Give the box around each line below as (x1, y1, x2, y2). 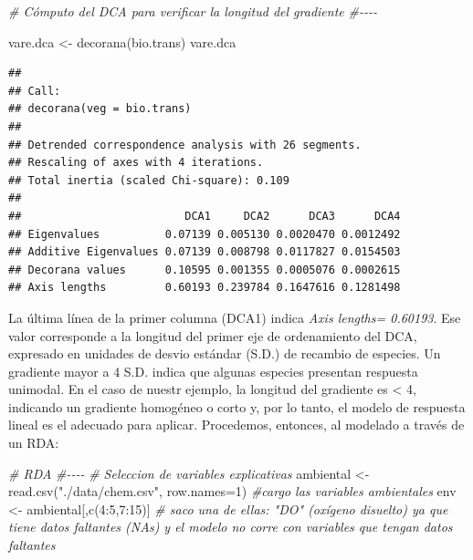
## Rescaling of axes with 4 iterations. (8, 156, 264, 170)
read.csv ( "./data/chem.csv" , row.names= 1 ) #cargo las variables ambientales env (8, 482, 457, 501)
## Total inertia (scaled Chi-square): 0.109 (8, 173, 289, 187)
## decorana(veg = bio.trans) (8, 102, 192, 116)
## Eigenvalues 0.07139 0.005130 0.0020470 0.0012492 (8, 227, 401, 241)
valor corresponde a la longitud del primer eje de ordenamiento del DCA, (8, 326, 417, 345)
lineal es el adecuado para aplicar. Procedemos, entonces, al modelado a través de (8, 415, 465, 434)
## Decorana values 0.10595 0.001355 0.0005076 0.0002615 (8, 263, 401, 276)
